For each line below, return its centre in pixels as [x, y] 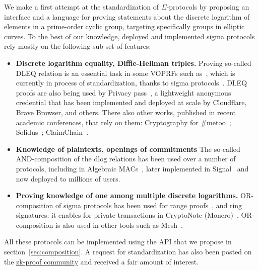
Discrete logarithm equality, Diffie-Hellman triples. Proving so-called [134, 63]
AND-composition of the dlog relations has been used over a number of [126, 159]
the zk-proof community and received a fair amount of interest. [102, 261]
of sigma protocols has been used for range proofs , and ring [149, 205]
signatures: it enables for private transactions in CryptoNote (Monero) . [127, 215]
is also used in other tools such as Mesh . [119, 224]
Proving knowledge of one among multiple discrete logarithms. [127, 195]
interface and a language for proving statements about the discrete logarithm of [127, 16]
